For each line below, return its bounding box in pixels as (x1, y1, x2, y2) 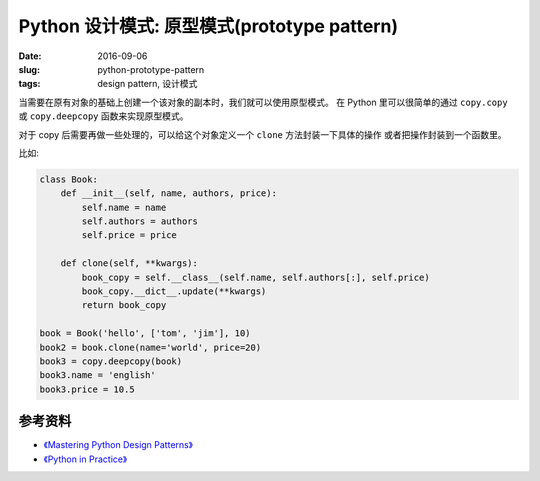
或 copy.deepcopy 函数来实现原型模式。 (18, 110, 189, 122)
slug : (18, 63, 40, 75)
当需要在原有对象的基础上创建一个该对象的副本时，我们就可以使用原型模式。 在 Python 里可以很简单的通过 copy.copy (18, 96, 509, 108)
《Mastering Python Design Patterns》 (43, 439, 194, 451)
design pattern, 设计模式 (97, 78, 198, 90)
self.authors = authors (81, 216, 199, 227)
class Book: (39, 173, 99, 185)
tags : (18, 78, 41, 90)
